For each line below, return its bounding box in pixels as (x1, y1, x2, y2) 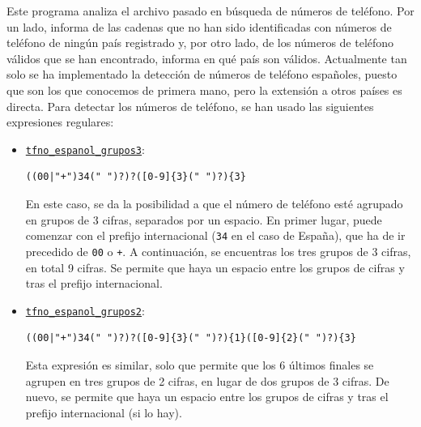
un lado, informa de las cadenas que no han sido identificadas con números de (6, 18, 392, 35)
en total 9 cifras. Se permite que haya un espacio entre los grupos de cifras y (25, 258, 405, 275)
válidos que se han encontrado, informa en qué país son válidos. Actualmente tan (6, 49, 407, 66)
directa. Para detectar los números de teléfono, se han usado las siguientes (6, 97, 374, 114)
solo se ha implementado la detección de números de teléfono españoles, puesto (6, 66, 398, 83)
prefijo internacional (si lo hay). (25, 404, 182, 421)
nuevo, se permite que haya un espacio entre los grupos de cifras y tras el (25, 388, 389, 405)
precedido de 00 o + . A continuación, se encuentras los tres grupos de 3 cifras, (25, 242, 411, 259)
